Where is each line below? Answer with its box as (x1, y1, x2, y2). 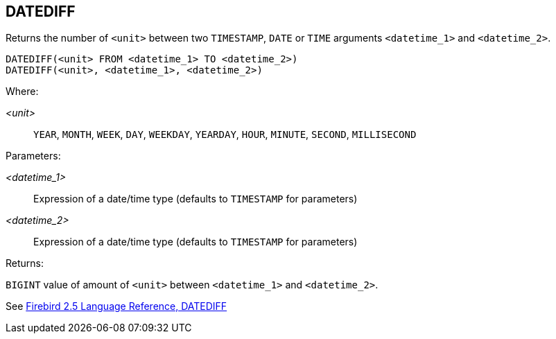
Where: (6, 85, 39, 98)
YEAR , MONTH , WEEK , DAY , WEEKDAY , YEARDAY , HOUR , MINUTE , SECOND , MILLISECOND (33, 128, 417, 141)
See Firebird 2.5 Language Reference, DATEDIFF (6, 300, 227, 313)
